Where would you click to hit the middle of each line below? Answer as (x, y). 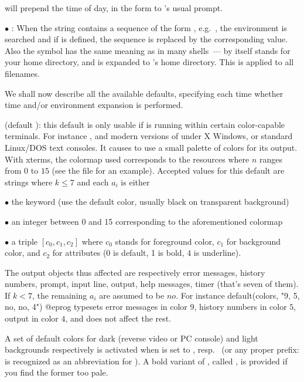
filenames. (22, 73)
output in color (32, 318)
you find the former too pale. (57, 372)
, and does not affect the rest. (118, 318)
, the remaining (59, 295)
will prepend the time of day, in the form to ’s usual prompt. (114, 8)
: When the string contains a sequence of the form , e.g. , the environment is (149, 27)
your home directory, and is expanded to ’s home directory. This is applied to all (149, 62)
